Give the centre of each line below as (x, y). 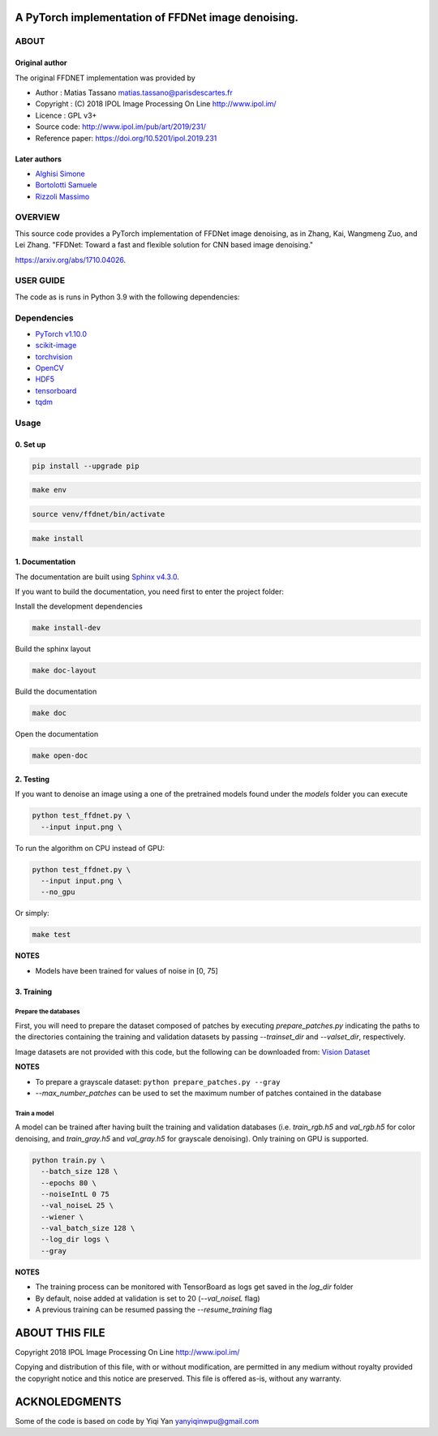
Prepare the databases (47, 1012)
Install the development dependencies (79, 606)
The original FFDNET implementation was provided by (105, 78)
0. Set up (30, 444)
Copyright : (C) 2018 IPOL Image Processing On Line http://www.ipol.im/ (156, 104)
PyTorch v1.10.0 (61, 333)
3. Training (34, 991)
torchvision (54, 356)
